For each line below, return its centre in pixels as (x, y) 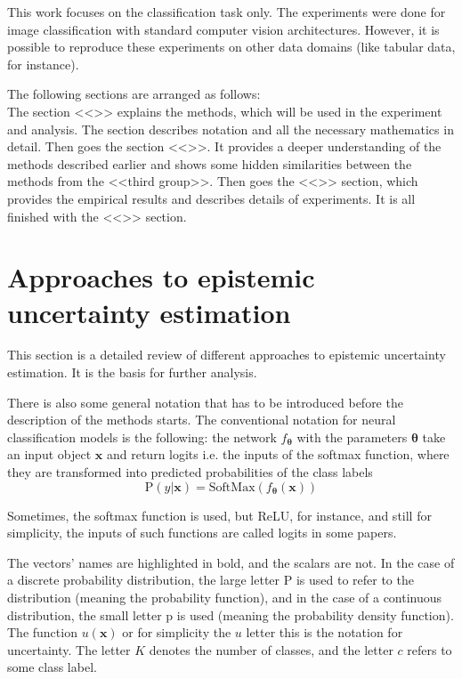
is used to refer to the (355, 580)
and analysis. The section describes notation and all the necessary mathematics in (231, 129)
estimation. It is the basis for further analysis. (132, 372)
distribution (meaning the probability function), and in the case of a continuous (225, 597)
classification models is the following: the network (142, 436)
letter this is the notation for (324, 632)
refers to (430, 649)
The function (42, 632)
